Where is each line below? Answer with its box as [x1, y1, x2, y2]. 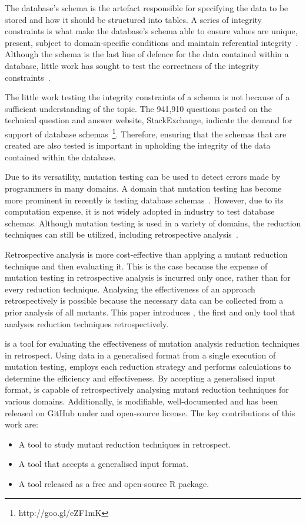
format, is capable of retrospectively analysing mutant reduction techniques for [5, 383, 289, 396]
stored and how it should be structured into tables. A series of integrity [5, 13, 262, 25]
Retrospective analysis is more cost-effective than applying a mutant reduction [5, 248, 288, 260]
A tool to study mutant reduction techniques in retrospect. [18, 438, 231, 450]
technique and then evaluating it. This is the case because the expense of [5, 259, 268, 272]
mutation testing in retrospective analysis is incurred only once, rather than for [5, 271, 291, 284]
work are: [5, 418, 38, 430]
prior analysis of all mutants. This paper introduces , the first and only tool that [5, 305, 295, 318]
